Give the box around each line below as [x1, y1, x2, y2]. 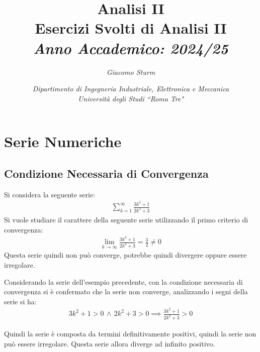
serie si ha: [4, 296, 37, 306]
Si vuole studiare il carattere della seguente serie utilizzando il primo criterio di [4, 214, 248, 225]
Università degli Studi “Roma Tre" [77, 93, 184, 103]
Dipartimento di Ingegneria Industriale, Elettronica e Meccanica [32, 83, 229, 94]
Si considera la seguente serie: [4, 189, 96, 199]
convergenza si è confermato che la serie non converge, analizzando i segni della [4, 286, 248, 297]
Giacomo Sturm [106, 66, 155, 77]
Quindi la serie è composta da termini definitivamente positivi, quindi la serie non [4, 328, 256, 339]
